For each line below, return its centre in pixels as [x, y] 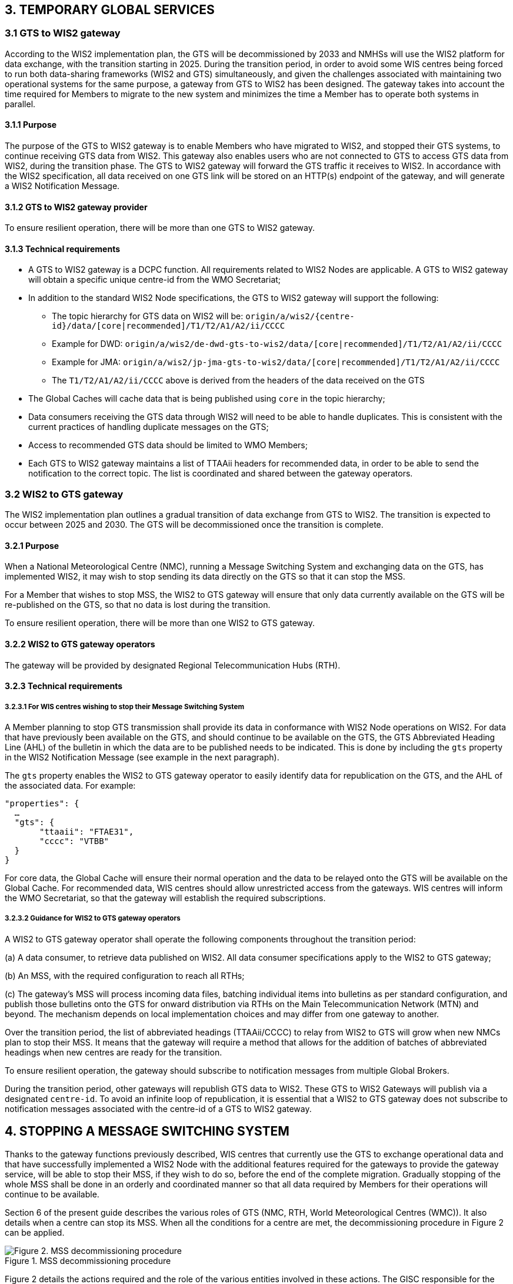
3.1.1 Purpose [31, 125]
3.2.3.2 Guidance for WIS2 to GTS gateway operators [93, 919]
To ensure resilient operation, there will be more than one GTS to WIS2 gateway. [160, 228]
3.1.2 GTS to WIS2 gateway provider [76, 207]
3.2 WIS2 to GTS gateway [64, 494]
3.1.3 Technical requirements [62, 249]
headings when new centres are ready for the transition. [114, 1052]
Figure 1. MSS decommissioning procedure [88, 1260]
